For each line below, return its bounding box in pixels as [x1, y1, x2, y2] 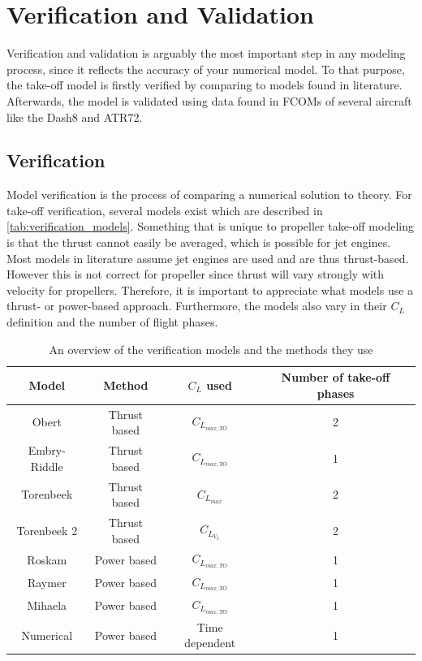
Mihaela [27, 597, 67, 614]
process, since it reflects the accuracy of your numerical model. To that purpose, [6, 60, 405, 77]
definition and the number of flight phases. [6, 313, 218, 330]
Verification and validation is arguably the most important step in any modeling [6, 45, 406, 62]
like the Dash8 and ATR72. [6, 108, 143, 125]
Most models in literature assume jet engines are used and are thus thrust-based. [6, 249, 409, 266]
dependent [184, 634, 236, 651]
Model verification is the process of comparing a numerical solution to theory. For [6, 186, 412, 203]
